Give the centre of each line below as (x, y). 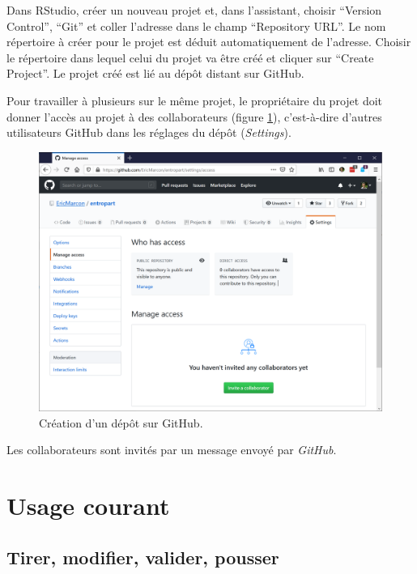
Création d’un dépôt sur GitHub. (121, 422)
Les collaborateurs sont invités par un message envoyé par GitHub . (172, 450)
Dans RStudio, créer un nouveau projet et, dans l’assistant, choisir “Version (194, 10)
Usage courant (88, 506)
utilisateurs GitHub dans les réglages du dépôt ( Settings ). (149, 132)
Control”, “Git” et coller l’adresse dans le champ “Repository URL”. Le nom (196, 26)
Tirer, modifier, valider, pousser (143, 557)
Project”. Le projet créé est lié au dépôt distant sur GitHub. (155, 73)
